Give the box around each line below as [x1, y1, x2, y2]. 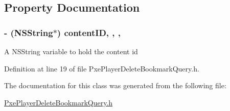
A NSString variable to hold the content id [4, 46, 138, 56]
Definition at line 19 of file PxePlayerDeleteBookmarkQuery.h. [4, 63, 199, 73]
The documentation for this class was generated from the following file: [4, 80, 226, 91]
